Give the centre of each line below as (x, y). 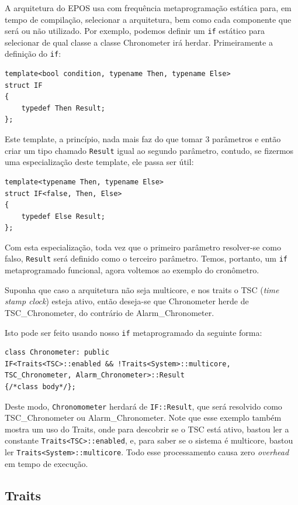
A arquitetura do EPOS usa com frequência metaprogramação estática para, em (148, 8)
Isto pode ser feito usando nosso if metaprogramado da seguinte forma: (134, 332)
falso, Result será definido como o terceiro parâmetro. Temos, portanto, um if (146, 258)
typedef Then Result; (63, 108)
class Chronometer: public (57, 353)
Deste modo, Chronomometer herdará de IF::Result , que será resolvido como (143, 406)
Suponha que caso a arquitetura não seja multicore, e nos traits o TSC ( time (142, 289)
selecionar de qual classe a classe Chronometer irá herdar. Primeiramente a (139, 42)
